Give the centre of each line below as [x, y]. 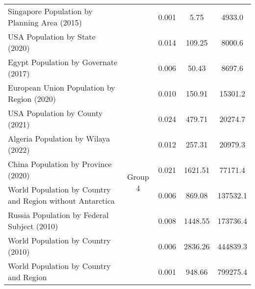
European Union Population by [62, 87]
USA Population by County [55, 113]
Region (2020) [32, 99]
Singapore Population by [50, 11]
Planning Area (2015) [45, 22]
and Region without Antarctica [62, 201]
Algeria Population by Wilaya [59, 138]
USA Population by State [52, 36]
